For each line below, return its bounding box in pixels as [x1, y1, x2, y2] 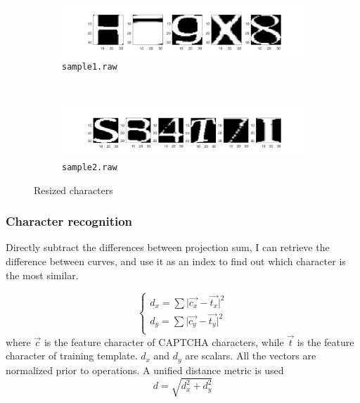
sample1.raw [62, 61, 117, 72]
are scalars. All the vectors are [185, 348, 316, 363]
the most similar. [6, 267, 79, 282]
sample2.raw [62, 162, 117, 172]
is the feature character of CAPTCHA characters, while [44, 334, 284, 349]
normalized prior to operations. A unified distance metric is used [6, 362, 284, 377]
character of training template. [6, 348, 138, 363]
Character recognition [6, 212, 133, 230]
